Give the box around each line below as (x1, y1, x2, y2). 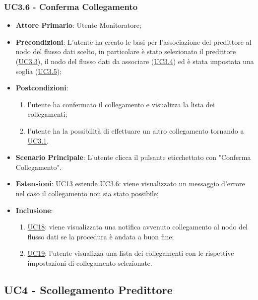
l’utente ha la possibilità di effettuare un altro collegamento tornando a (27, 125, 244, 136)
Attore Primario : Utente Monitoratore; (15, 20, 141, 30)
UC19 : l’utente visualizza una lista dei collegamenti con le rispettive (27, 248, 234, 258)
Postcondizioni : (15, 82, 68, 93)
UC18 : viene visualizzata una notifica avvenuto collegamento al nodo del (27, 222, 248, 232)
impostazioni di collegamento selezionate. (27, 257, 152, 268)
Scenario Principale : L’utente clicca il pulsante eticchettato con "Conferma (15, 152, 251, 162)
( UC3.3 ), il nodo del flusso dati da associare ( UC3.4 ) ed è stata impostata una (15, 56, 254, 66)
